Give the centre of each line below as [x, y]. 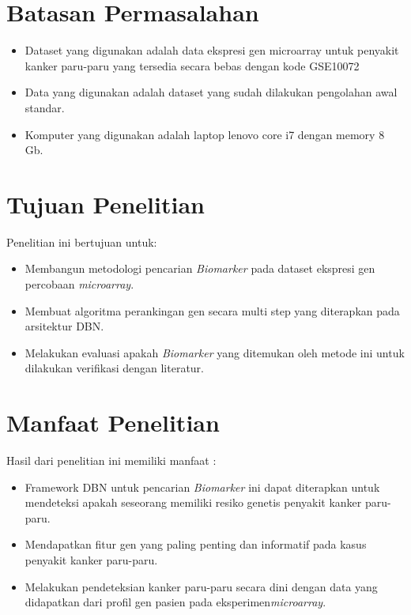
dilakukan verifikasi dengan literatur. [114, 368]
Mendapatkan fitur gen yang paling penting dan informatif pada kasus [196, 544]
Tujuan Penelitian [106, 204]
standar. [45, 107]
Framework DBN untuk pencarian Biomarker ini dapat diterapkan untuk [202, 487]
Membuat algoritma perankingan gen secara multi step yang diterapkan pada [212, 310]
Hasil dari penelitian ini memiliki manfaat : [111, 460]
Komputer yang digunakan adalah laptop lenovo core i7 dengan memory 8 [205, 134]
